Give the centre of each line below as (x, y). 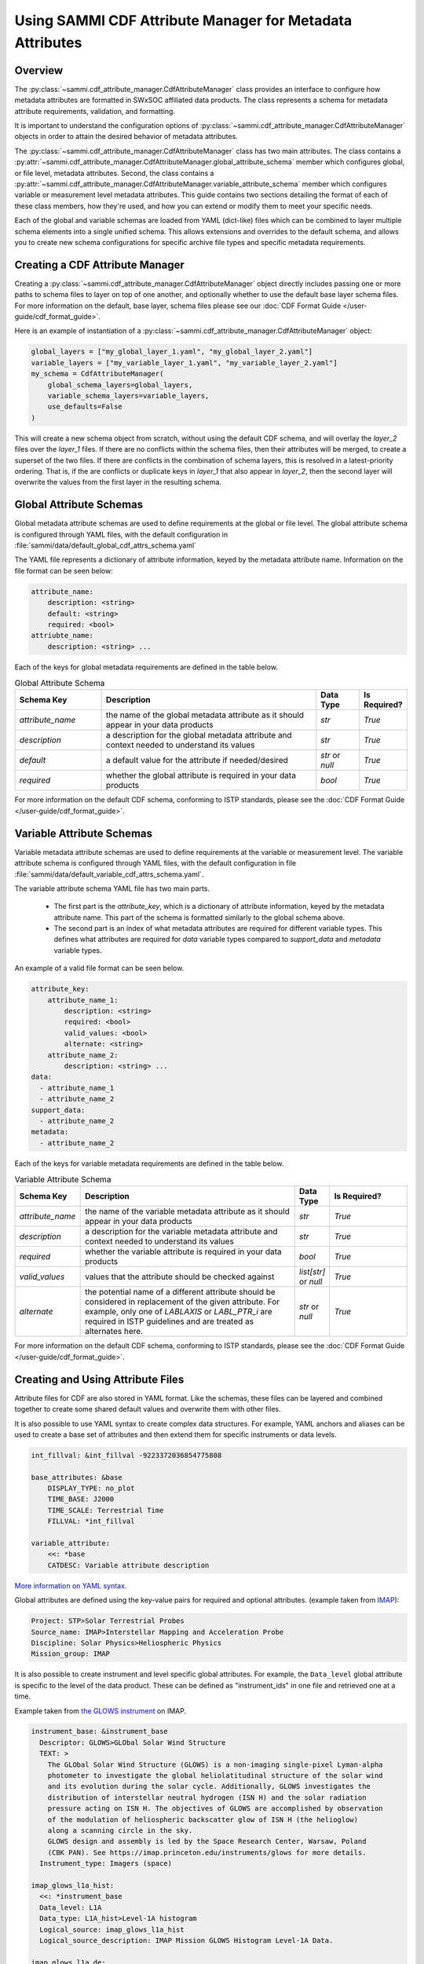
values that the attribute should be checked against (180, 1277)
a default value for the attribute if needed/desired (197, 760)
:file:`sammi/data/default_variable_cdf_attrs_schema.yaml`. (109, 874)
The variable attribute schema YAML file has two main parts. (112, 889)
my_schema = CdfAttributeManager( (97, 374)
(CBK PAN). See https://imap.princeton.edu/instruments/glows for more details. (207, 1852)
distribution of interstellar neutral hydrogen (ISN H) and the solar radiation (207, 1797)
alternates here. (114, 1332)
